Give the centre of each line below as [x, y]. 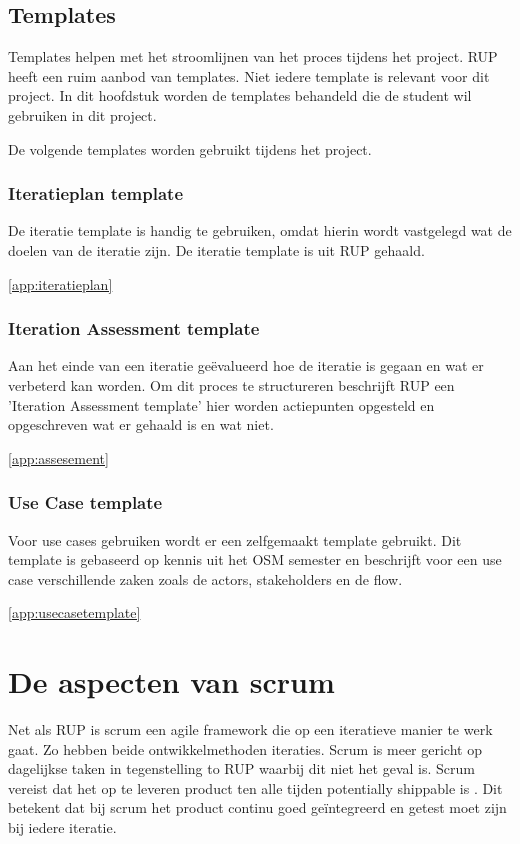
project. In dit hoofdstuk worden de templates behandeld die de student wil [240, 95]
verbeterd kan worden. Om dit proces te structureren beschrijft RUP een [231, 384]
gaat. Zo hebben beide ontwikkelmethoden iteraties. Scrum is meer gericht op [245, 748]
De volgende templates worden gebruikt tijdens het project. [190, 148]
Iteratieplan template [96, 193]
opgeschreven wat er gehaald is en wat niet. [141, 424]
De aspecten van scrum [171, 681]
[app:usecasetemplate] [74, 612]
